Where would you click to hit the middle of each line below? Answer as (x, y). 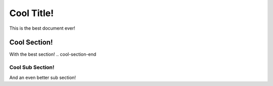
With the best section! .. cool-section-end (53, 54)
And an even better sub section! (42, 77)
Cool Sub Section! (32, 67)
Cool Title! (32, 13)
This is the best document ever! (42, 28)
